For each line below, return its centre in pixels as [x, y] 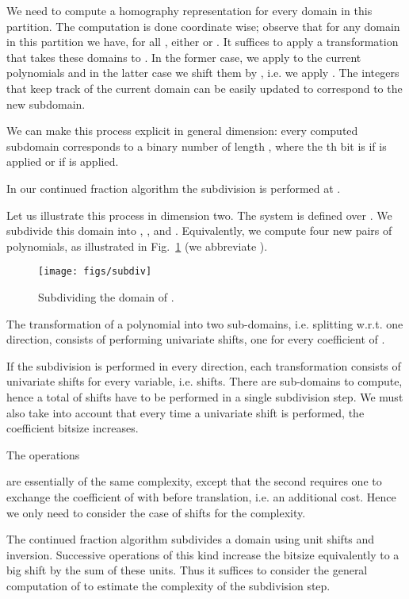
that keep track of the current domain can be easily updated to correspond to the [204, 88]
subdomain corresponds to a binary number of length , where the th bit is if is [197, 146]
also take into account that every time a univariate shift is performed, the [185, 412]
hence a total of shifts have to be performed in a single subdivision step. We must [205, 396]
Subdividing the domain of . [106, 296]
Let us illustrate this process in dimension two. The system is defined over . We [199, 215]
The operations [43, 454]
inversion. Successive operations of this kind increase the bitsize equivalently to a [203, 554]
